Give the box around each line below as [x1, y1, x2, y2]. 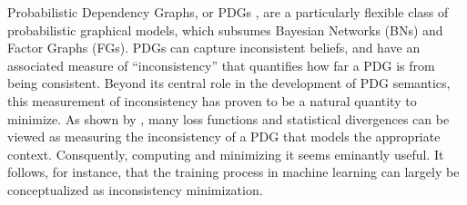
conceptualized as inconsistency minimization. [7, 180, 263, 199]
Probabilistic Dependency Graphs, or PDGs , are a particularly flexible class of [7, 3, 449, 21]
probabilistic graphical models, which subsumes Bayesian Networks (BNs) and [7, 20, 443, 39]
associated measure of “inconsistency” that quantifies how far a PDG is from [7, 55, 435, 74]
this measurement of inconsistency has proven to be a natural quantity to [7, 91, 417, 110]
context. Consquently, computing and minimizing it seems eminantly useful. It [7, 144, 444, 163]
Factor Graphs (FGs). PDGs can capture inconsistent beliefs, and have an [7, 38, 421, 57]
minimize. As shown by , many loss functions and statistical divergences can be [7, 109, 450, 128]
